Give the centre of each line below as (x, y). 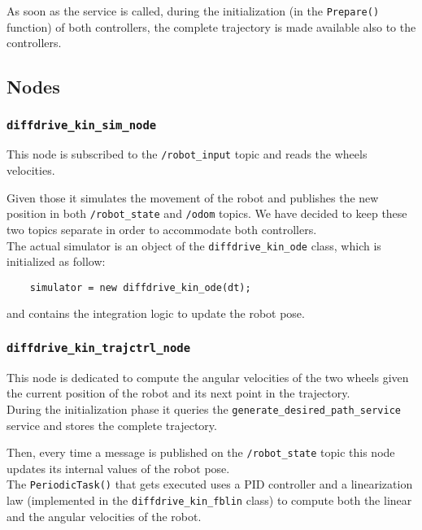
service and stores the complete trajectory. (112, 425)
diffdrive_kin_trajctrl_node (99, 348)
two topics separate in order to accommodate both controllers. (162, 229)
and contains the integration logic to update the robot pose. (156, 313)
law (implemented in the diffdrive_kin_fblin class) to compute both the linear (209, 500)
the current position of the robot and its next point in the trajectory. (178, 393)
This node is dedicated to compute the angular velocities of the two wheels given (208, 377)
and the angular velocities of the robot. (104, 516)
